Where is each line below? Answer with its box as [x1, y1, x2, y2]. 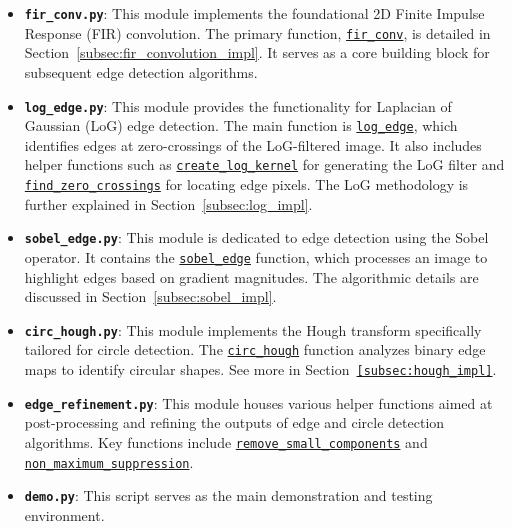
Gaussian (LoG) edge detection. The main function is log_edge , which [24, 115, 458, 136]
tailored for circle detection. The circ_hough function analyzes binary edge [24, 339, 486, 360]
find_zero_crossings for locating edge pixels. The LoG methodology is [24, 174, 469, 195]
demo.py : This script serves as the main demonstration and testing [24, 485, 433, 506]
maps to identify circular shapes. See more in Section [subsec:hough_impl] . [24, 359, 497, 380]
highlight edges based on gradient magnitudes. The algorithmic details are [24, 266, 479, 287]
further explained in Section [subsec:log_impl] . [24, 193, 313, 214]
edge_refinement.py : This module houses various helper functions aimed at [24, 392, 493, 413]
